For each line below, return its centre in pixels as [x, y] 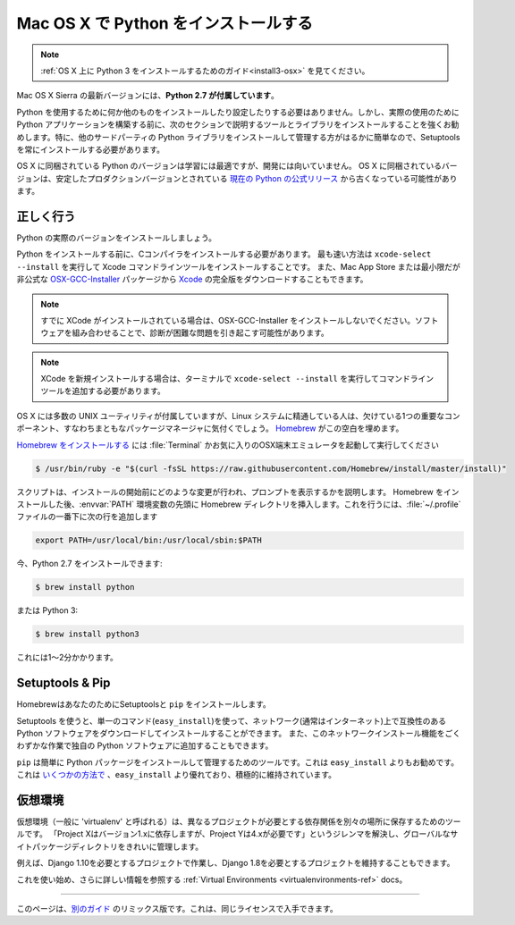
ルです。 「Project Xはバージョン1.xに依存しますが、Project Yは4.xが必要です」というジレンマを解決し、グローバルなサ [237, 834]
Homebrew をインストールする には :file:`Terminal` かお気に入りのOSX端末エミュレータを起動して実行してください [228, 445]
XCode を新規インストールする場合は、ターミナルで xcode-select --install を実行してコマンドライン [237, 379]
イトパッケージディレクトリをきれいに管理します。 [110, 846]
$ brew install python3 [88, 634]
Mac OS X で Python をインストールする [165, 23]
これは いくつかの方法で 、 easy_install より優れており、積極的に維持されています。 [177, 775]
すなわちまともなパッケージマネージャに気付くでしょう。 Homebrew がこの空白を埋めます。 [233, 428]
